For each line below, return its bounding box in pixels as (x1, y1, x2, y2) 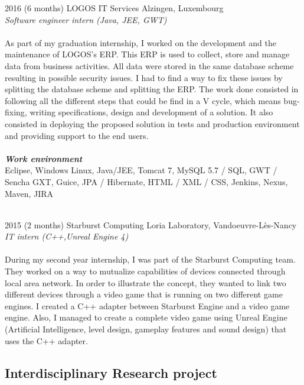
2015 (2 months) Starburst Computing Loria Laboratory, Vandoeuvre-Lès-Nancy (5, 218, 297, 231)
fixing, (5, 106, 27, 118)
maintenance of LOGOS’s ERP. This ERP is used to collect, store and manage (5, 48, 290, 60)
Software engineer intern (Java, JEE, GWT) (5, 13, 167, 25)
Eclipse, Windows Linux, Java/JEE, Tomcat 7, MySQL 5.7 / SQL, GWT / (5, 164, 277, 176)
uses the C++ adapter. (5, 334, 88, 347)
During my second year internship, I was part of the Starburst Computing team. (5, 253, 296, 266)
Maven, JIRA (5, 187, 54, 199)
